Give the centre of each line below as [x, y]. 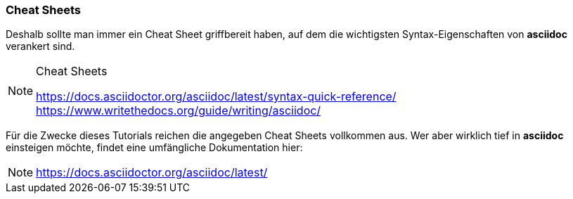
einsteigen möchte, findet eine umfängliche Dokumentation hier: [154, 148]
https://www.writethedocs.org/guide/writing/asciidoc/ [179, 111]
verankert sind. [40, 46]
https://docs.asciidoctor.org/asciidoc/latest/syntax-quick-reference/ [216, 97]
